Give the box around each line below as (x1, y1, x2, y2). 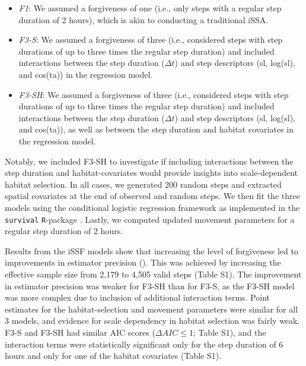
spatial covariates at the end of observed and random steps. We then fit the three (5, 190, 300, 202)
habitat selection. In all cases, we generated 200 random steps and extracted (5, 178, 282, 190)
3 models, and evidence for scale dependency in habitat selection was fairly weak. (5, 314, 300, 327)
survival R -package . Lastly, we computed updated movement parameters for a (5, 213, 295, 225)
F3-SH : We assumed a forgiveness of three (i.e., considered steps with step (18, 88, 289, 100)
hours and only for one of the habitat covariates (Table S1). (5, 349, 222, 362)
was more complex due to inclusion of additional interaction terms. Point (5, 291, 270, 304)
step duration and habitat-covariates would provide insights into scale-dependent (5, 166, 298, 179)
